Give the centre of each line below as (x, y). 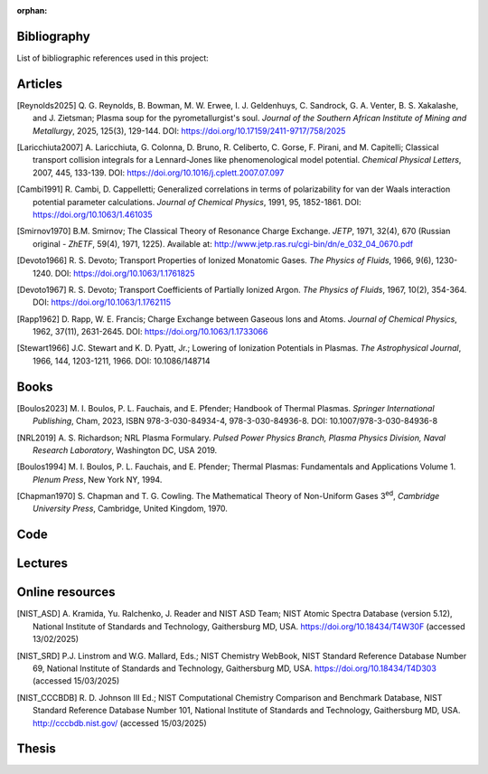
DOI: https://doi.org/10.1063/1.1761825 (125, 273)
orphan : (32, 10)
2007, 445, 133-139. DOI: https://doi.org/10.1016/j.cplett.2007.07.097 (159, 173)
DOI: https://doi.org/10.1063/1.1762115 (102, 302)
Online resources (66, 592)
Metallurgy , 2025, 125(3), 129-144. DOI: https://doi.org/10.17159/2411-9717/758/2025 (189, 130)
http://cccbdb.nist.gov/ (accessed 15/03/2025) (120, 722)
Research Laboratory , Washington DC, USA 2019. (125, 450)
